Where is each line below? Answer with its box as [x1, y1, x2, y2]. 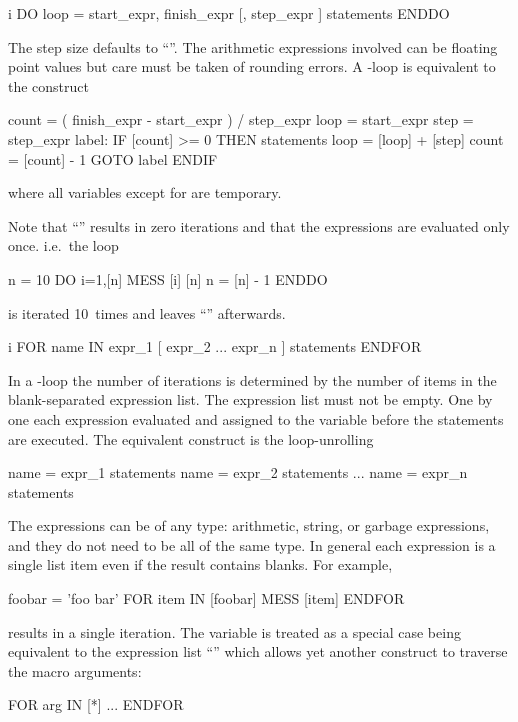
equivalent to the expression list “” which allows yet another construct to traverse [8, 641, 508, 662]
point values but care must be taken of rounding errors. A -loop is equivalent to [8, 56, 496, 77]
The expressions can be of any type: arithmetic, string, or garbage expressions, [8, 515, 490, 536]
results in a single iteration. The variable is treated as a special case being [8, 621, 461, 642]
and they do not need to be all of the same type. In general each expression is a [8, 534, 496, 555]
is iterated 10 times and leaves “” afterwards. [8, 302, 286, 323]
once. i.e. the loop [8, 235, 119, 256]
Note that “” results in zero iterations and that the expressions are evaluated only [8, 215, 510, 236]
